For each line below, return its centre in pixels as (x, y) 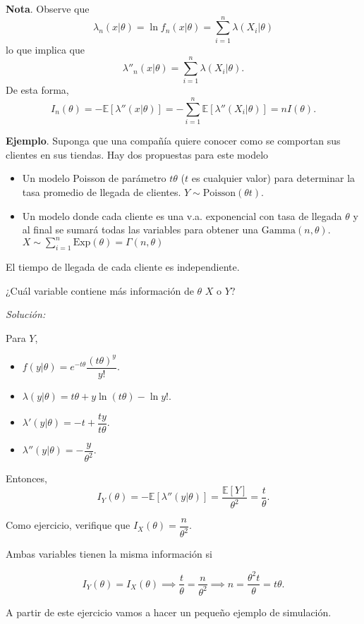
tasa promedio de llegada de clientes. (102, 191)
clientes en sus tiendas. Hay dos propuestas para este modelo (137, 154)
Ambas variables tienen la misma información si (109, 554)
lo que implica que (45, 49)
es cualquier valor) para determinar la (273, 178)
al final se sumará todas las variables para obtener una (140, 230)
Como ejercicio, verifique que (68, 525)
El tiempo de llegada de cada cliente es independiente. (123, 267)
